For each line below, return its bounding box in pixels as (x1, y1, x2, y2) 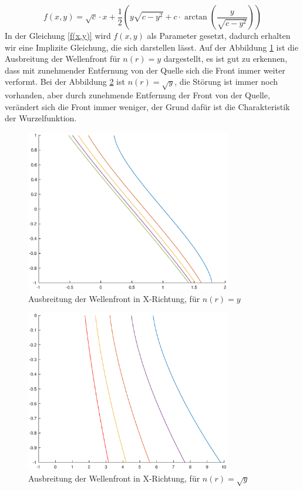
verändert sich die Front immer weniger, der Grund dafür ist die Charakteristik (5, 100, 290, 112)
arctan (184, 13, 207, 21)
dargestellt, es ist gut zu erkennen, (163, 52, 288, 65)
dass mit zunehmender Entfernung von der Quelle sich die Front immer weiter (5, 64, 285, 76)
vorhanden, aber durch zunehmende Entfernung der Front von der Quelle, (5, 89, 270, 101)
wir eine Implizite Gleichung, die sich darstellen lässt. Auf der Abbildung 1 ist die (5, 41, 298, 53)
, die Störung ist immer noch (174, 75, 278, 88)
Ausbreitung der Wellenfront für (5, 52, 120, 65)
